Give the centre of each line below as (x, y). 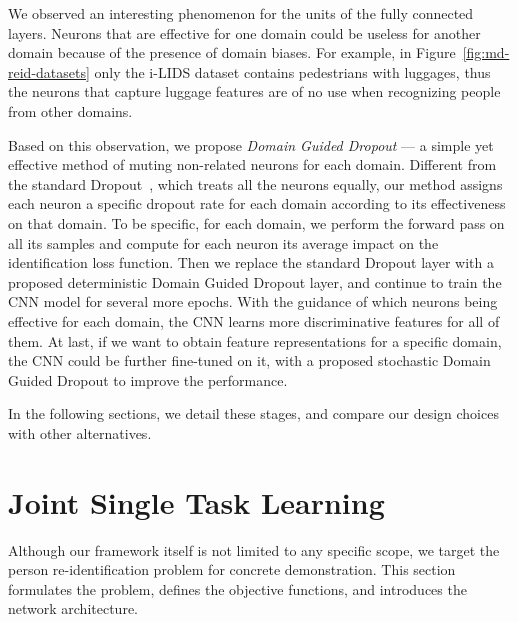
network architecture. (73, 608)
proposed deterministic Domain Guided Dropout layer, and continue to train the (255, 281)
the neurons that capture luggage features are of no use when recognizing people (254, 91)
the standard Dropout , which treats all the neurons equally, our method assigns (255, 183)
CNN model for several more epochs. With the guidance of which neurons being (253, 301)
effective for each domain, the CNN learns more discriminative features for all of (254, 320)
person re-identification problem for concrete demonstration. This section (232, 569)
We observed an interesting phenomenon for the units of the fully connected (241, 13)
